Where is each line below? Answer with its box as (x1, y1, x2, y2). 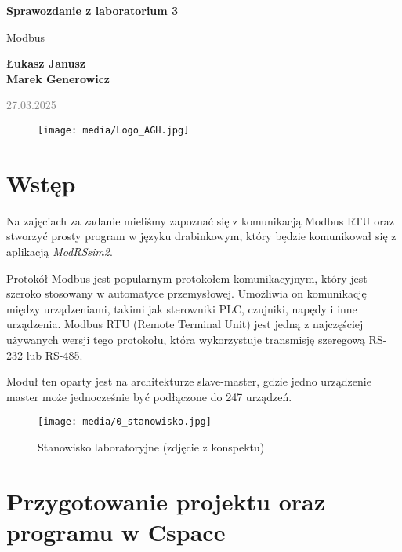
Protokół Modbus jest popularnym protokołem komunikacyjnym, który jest (6, 269, 368, 286)
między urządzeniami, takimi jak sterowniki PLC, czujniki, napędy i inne (6, 300, 357, 316)
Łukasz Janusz (6, 55, 85, 71)
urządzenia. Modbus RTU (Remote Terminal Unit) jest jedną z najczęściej (6, 316, 364, 332)
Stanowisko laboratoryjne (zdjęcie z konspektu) (38, 438, 265, 455)
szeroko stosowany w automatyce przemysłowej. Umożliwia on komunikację (6, 285, 367, 302)
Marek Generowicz (6, 70, 110, 86)
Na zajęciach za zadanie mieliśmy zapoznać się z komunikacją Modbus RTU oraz (6, 212, 395, 228)
